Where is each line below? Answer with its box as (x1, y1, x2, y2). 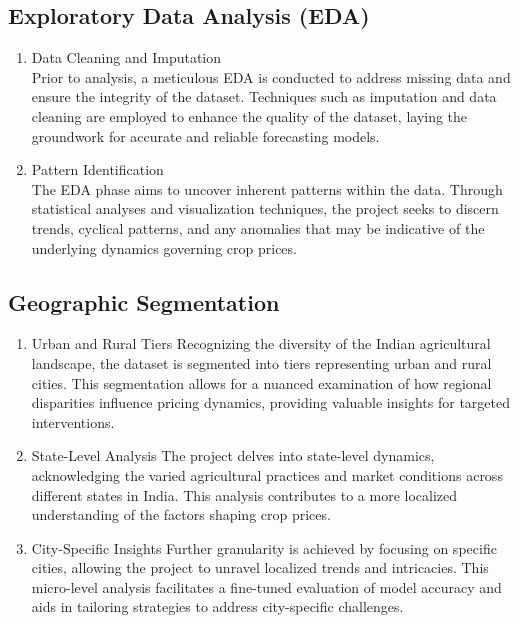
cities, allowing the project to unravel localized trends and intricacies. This (31, 557, 489, 578)
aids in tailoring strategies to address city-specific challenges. (31, 596, 404, 617)
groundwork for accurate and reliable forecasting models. (31, 125, 380, 146)
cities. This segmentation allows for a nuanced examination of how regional (31, 372, 492, 393)
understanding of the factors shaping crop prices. (31, 504, 331, 525)
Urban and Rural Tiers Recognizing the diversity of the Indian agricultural (31, 333, 491, 354)
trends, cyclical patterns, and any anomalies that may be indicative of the (31, 217, 485, 238)
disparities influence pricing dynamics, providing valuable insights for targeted (31, 392, 510, 413)
